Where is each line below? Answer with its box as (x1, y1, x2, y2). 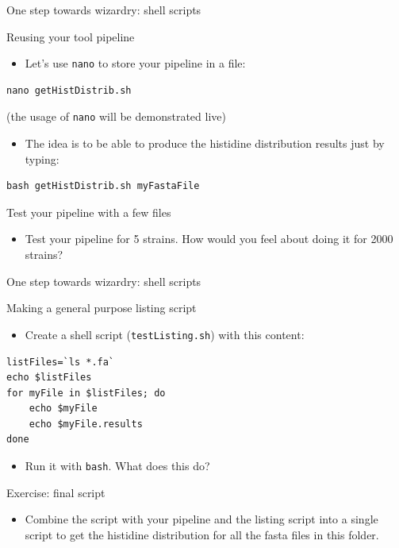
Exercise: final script (6, 484, 106, 500)
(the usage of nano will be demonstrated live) (6, 108, 226, 125)
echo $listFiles (6, 372, 92, 384)
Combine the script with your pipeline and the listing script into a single (25, 511, 378, 527)
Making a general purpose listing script (6, 299, 197, 316)
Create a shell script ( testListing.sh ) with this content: (25, 326, 305, 342)
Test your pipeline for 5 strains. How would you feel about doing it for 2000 (25, 230, 393, 247)
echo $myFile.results (29, 418, 143, 430)
